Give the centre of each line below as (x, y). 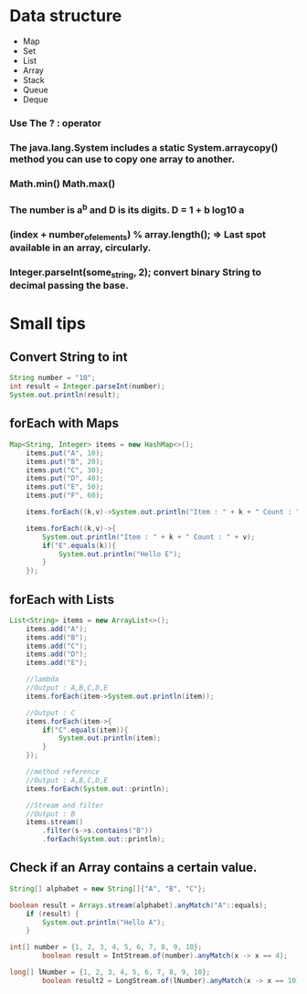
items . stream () (55, 822)
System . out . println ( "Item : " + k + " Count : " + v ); (149, 537)
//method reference (63, 772)
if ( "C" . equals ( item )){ (85, 730)
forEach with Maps (64, 423)
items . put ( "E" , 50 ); (65, 487)
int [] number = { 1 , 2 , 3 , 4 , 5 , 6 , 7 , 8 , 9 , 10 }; (106, 947)
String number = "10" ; (53, 378)
